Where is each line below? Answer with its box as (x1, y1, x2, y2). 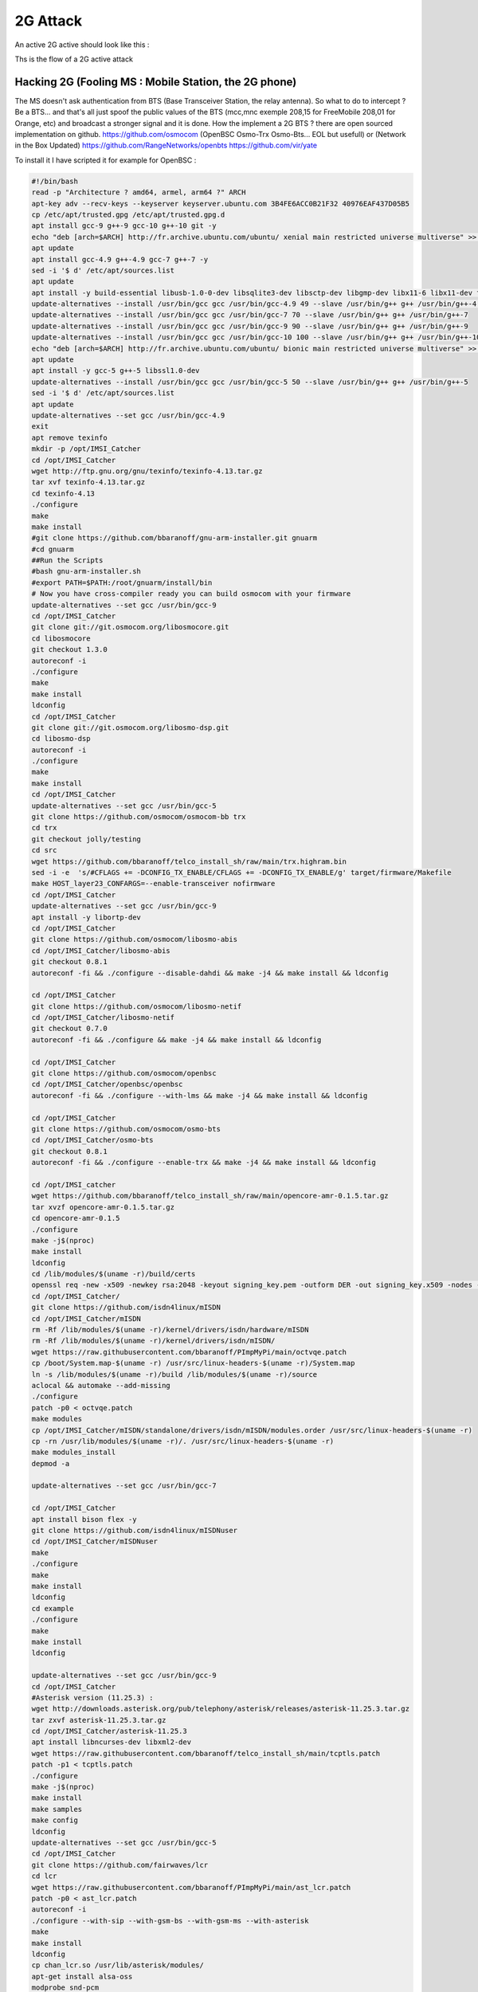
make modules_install (31, 1448, 116, 1457)
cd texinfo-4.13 (31, 488, 96, 498)
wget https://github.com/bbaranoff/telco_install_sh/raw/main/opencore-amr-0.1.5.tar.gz (31, 1191, 390, 1201)
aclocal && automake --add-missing (31, 1381, 170, 1390)
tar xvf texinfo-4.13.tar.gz (31, 478, 146, 487)
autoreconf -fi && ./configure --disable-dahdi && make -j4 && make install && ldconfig (31, 968, 390, 978)
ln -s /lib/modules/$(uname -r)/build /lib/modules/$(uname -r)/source (31, 1370, 318, 1378)
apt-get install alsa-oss (31, 1972, 133, 1981)
